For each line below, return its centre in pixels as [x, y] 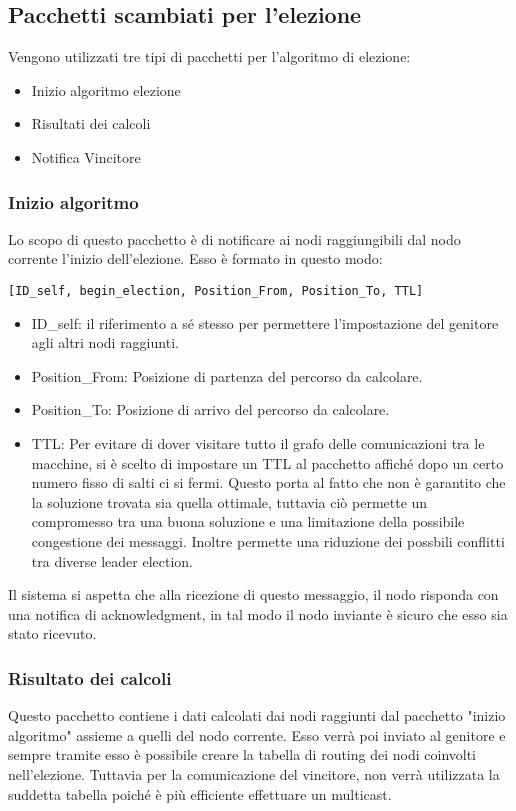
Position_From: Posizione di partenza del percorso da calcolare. [227, 375]
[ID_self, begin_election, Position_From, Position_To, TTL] [216, 290]
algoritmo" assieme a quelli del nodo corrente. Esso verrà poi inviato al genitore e [257, 734]
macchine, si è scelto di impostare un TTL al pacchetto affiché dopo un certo [267, 462]
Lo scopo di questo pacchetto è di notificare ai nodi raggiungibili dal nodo [234, 238]
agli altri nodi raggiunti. [105, 342]
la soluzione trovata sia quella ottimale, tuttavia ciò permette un [229, 501]
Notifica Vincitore [86, 156]
